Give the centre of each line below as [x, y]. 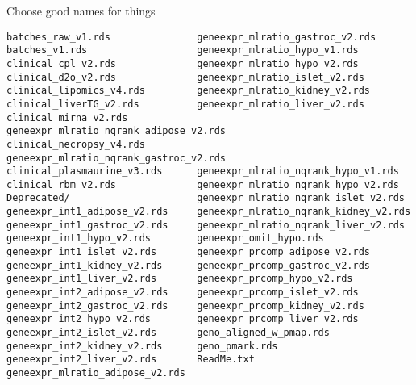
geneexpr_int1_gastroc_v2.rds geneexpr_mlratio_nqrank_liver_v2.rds [206, 225]
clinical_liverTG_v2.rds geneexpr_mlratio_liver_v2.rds [185, 104]
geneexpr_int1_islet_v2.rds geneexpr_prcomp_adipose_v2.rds [189, 252]
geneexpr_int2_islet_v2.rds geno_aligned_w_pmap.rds [168, 333]
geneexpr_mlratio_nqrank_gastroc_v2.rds [116, 158]
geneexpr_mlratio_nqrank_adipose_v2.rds [116, 131]
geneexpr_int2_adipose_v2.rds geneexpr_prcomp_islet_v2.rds [183, 293]
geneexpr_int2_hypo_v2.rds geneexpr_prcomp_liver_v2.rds [183, 319]
